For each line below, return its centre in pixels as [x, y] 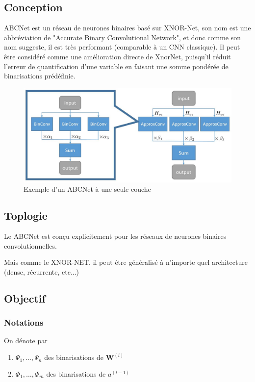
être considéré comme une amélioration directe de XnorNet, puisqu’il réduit [117, 56]
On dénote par [26, 341]
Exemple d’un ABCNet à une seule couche [87, 189]
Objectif [25, 298]
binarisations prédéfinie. [40, 76]
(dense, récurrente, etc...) [42, 271]
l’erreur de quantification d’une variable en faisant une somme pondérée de [116, 66]
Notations [24, 322]
